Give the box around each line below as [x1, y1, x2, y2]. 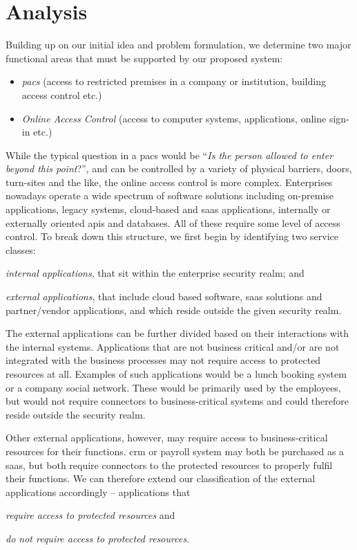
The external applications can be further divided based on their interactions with [6, 326, 349, 340]
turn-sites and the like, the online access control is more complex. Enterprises [6, 174, 333, 189]
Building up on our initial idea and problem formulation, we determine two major [6, 37, 351, 52]
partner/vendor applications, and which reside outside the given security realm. [6, 302, 342, 317]
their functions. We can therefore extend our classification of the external [6, 471, 316, 486]
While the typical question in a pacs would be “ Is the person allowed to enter [6, 147, 334, 162]
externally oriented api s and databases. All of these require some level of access [6, 215, 340, 230]
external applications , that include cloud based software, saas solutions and [6, 289, 322, 304]
